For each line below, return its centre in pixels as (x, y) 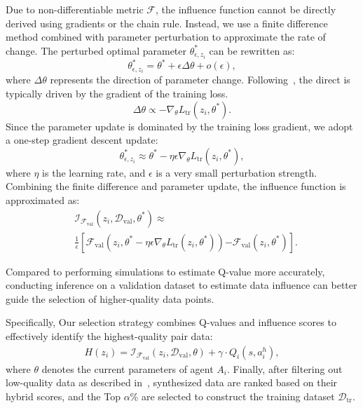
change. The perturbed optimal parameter (96, 50)
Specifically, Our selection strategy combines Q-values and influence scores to (171, 322)
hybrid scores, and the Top (63, 396)
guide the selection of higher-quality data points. (110, 298)
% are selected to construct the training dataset (232, 396)
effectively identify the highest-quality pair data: (109, 336)
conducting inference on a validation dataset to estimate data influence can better (181, 285)
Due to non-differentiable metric (75, 9)
